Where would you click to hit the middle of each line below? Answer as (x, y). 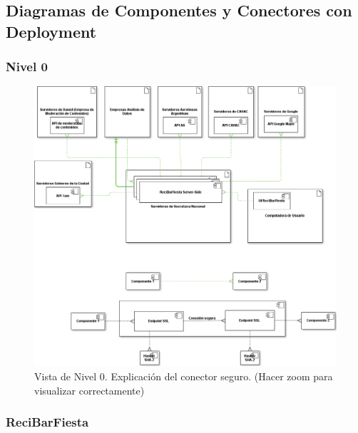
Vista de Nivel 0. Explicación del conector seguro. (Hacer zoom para (184, 376)
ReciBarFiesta (47, 422)
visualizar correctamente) (89, 390)
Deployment (51, 31)
